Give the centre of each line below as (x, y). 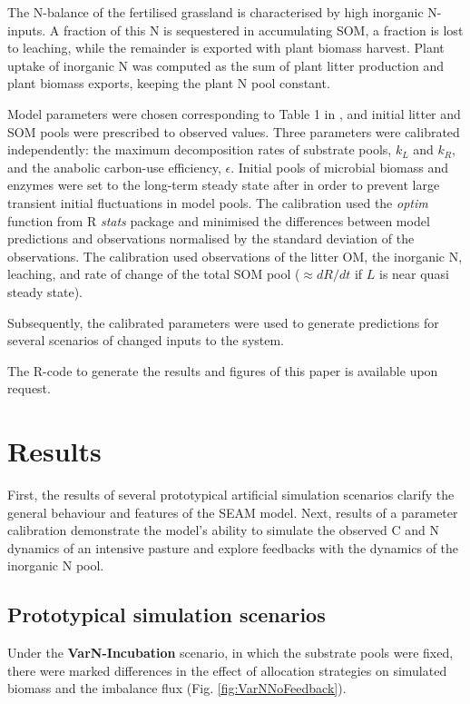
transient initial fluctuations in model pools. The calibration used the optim (218, 202)
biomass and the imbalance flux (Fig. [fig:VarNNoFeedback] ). (177, 688)
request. (29, 388)
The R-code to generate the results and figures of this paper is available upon (223, 370)
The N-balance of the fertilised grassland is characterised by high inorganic (215, 12)
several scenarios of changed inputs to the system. (146, 340)
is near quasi (414, 274)
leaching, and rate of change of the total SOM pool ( (154, 274)
